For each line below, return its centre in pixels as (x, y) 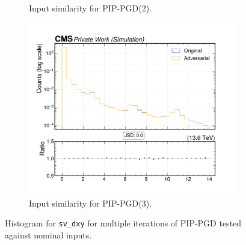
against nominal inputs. (48, 234)
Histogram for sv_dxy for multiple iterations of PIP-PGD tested (123, 223)
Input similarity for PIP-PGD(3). (91, 203)
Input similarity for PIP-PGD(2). (91, 8)
